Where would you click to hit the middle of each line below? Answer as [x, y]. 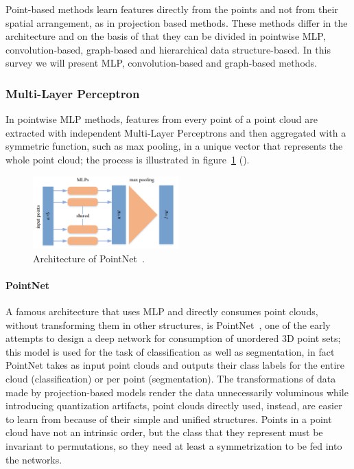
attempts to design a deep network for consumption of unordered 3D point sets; [173, 338]
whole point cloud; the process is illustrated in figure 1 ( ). [128, 159]
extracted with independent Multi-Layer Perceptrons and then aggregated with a [176, 132]
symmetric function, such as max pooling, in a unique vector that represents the [174, 146]
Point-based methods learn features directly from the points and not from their [172, 9]
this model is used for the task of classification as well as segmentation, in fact [170, 351]
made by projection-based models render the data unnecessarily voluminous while [177, 392]
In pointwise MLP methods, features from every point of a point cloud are [162, 119]
